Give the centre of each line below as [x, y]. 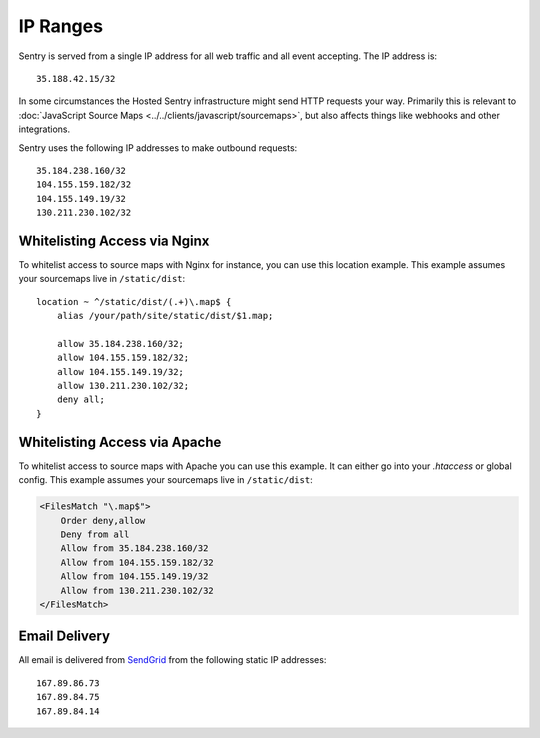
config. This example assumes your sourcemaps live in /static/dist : [166, 480]
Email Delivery [64, 636]
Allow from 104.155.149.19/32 [134, 576]
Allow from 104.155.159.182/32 [137, 562]
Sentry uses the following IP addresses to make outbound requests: [158, 147]
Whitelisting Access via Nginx [114, 240]
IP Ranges [61, 26]
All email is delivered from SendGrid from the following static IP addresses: [172, 660]
